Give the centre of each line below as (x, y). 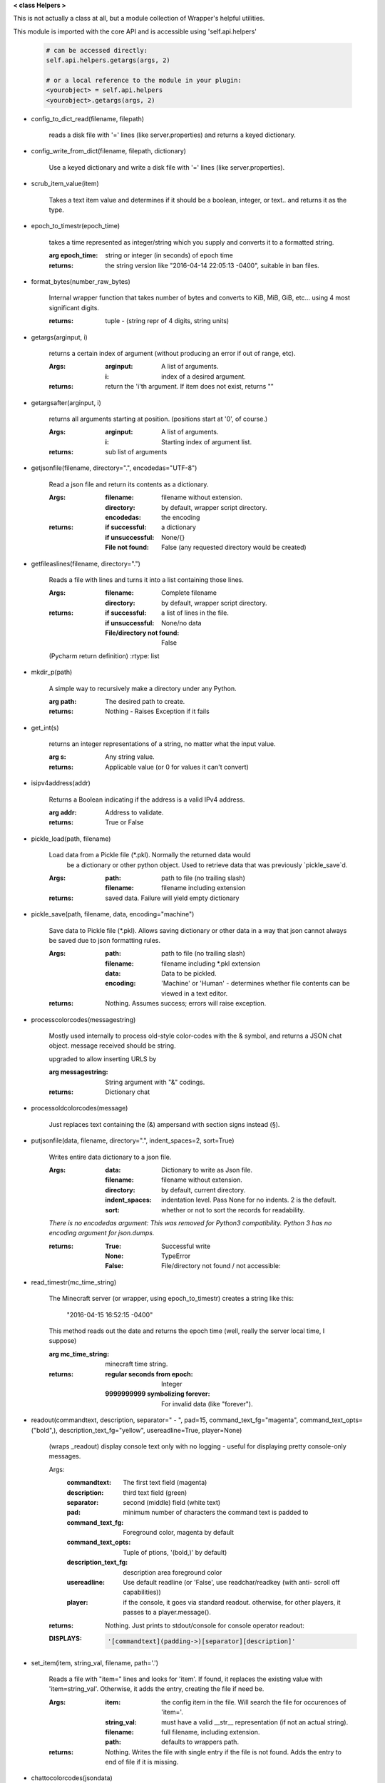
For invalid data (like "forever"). (207, 1404)
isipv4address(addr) (61, 783)
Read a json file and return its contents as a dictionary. (129, 484)
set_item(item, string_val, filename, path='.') (95, 1662)
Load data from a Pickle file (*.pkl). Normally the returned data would (150, 855)
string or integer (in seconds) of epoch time (169, 255)
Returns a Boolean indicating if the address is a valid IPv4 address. (147, 799)
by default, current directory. (204, 1190)
